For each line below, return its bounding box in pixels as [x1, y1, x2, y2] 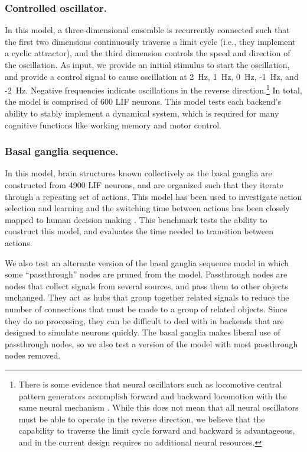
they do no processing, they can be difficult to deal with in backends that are [5, 314, 284, 327]
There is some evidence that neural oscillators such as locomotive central [18, 377, 282, 390]
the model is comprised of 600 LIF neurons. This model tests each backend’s [5, 95, 282, 108]
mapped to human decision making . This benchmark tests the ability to [5, 213, 267, 225]
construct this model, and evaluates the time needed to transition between [5, 225, 273, 237]
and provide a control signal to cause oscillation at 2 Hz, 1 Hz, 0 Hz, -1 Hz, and [5, 70, 299, 82]
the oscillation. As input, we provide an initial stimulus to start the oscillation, [5, 59, 290, 70]
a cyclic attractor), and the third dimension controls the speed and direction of [5, 47, 290, 59]
